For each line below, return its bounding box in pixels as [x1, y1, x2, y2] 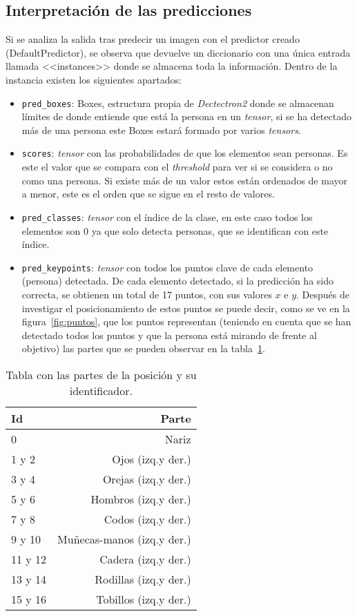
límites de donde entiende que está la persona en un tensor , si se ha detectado [21, 109, 351, 124]
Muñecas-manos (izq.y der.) [57, 530, 191, 547]
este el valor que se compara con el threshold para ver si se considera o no [21, 160, 333, 174]
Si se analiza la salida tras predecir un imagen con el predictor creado [6, 32, 300, 46]
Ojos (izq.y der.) [112, 450, 191, 467]
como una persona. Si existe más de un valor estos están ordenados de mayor [21, 173, 347, 187]
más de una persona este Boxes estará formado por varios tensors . [21, 122, 301, 137]
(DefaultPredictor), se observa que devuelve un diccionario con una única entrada [6, 45, 351, 59]
